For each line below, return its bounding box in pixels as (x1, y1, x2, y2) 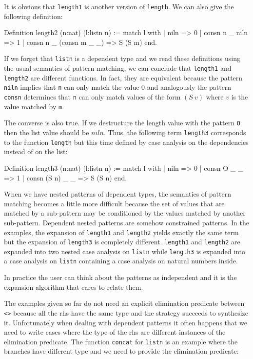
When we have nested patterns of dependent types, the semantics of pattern (4, 189, 231, 199)
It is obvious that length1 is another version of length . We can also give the (4, 1, 234, 11)
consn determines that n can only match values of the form (4, 92, 181, 102)
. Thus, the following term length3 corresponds (103, 127, 246, 138)
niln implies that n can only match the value (4, 82, 139, 92)
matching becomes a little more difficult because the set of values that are (4, 198, 225, 208)
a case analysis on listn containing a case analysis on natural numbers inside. (4, 256, 238, 266)
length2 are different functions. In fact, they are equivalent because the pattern (4, 72, 243, 82)
